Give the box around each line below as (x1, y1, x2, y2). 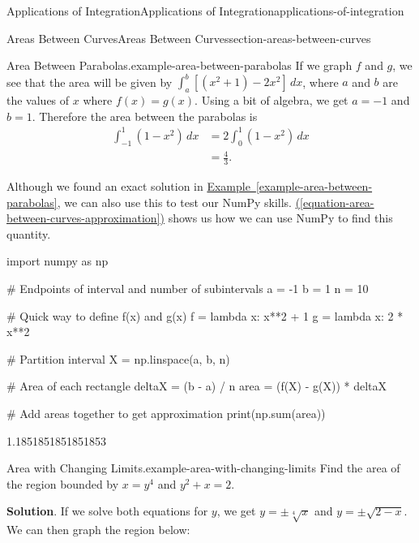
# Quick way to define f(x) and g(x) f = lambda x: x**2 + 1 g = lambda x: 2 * (6, 307, 404, 324)
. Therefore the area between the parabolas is (32, 107, 258, 124)
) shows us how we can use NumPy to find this (160, 209, 393, 226)
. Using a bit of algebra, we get (195, 92, 348, 109)
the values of (6, 92, 70, 109)
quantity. (6, 225, 51, 242)
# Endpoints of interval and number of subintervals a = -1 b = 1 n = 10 (6, 279, 369, 296)
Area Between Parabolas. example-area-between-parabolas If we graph (6, 57, 353, 74)
